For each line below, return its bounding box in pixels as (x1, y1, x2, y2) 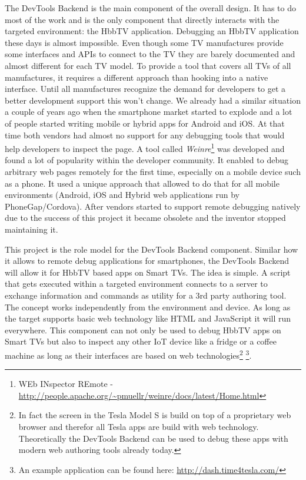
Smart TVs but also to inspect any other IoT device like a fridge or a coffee (5, 335, 277, 347)
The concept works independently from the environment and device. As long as (5, 300, 291, 313)
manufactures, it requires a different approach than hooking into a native (5, 71, 268, 83)
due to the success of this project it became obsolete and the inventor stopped (5, 211, 286, 224)
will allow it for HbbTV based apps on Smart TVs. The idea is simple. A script (5, 266, 291, 278)
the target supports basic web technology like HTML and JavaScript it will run (5, 312, 291, 325)
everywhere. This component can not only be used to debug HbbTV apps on (5, 323, 281, 336)
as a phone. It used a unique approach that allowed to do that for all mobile (5, 177, 280, 189)
